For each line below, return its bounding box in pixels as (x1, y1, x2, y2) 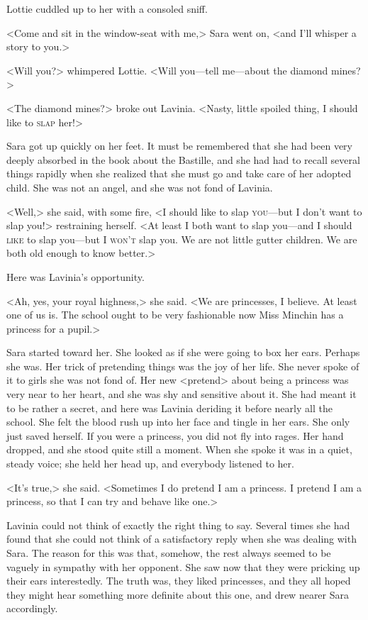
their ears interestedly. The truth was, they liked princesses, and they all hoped (6, 573, 351, 588)
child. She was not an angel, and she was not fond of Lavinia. (6, 179, 273, 194)
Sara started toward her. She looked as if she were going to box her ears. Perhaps (6, 345, 360, 360)
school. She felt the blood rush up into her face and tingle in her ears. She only (6, 414, 350, 429)
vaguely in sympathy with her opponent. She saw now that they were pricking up (6, 559, 360, 574)
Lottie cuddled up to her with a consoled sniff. (6, 1, 208, 16)
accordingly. (6, 601, 58, 616)
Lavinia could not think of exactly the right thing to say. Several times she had (6, 517, 350, 532)
